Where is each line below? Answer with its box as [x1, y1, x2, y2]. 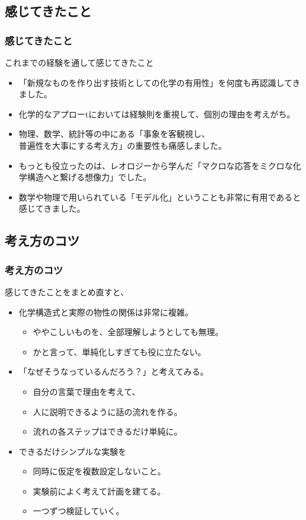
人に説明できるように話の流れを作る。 [33, 405, 183, 417]
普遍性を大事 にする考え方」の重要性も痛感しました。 [18, 139, 227, 151]
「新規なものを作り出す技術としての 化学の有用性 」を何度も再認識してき [18, 76, 301, 88]
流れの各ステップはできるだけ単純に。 [33, 425, 183, 438]
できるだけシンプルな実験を [18, 445, 127, 457]
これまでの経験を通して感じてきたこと [5, 56, 154, 68]
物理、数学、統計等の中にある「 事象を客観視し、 [18, 127, 210, 140]
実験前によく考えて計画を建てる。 [33, 484, 165, 497]
